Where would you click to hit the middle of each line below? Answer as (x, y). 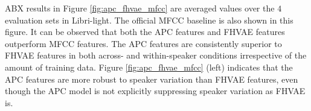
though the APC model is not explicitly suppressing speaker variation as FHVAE (155, 91)
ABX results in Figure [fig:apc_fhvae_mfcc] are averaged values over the (140, 8)
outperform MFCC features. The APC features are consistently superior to (143, 43)
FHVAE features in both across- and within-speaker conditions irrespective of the (156, 55)
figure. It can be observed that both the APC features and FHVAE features (145, 32)
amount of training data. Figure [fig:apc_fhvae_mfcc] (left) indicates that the (149, 67)
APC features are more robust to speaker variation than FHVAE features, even (152, 79)
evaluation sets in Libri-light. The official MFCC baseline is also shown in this (149, 20)
